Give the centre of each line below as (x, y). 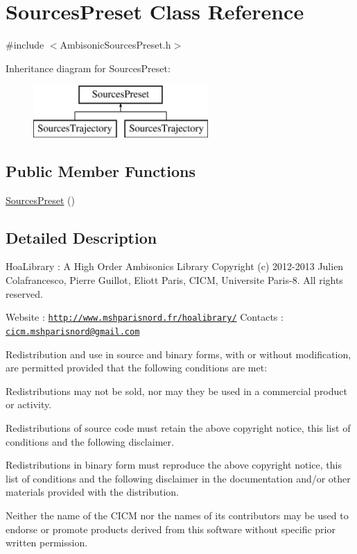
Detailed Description (81, 237)
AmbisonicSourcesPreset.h (115, 45)
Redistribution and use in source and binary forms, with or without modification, (178, 354)
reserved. (24, 293)
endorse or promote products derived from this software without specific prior (171, 529)
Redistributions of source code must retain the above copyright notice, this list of (178, 427)
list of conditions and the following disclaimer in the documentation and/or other (178, 478)
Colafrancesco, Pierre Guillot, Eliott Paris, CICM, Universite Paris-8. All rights (174, 280)
